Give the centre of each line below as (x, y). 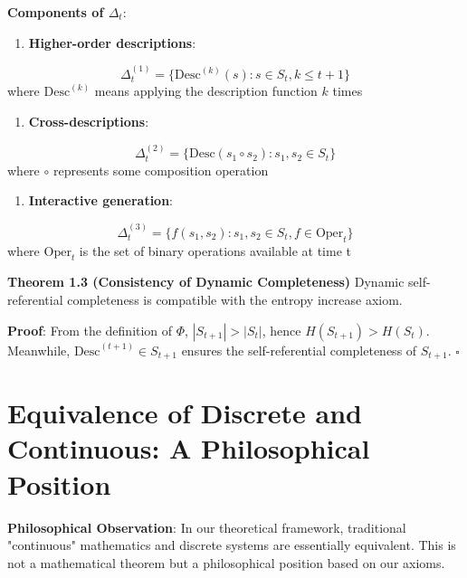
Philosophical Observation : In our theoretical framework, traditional (207, 527)
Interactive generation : (101, 200)
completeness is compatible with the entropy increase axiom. (235, 300)
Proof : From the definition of (90, 330)
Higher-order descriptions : (112, 42)
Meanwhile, (39, 350)
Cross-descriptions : (89, 122)
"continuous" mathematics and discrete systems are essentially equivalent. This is (232, 545)
